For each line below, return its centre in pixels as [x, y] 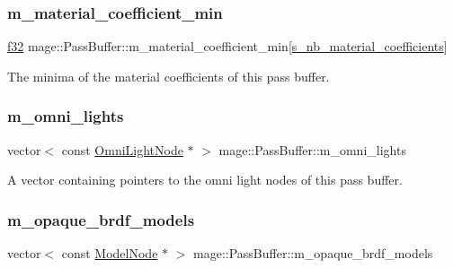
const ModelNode [110, 253]
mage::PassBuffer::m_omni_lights [312, 149]
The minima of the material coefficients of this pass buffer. [169, 76]
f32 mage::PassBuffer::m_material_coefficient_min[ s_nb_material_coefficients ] [227, 46]
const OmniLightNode [122, 149]
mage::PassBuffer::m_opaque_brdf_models [313, 253]
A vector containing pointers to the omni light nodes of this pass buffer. [205, 180]
